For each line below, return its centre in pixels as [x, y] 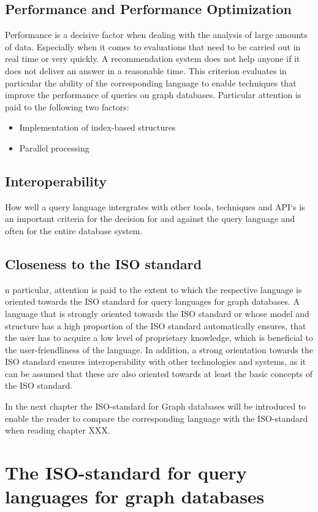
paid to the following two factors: [67, 106]
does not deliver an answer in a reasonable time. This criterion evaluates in [146, 70]
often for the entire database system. [74, 230]
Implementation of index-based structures [97, 127]
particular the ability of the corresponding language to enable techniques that [151, 82]
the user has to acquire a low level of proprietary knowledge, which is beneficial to [159, 338]
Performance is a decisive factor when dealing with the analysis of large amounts [156, 35]
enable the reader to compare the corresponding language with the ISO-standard [157, 418]
